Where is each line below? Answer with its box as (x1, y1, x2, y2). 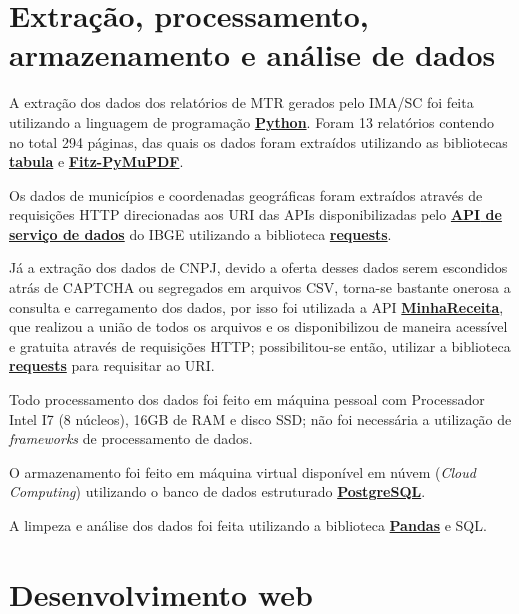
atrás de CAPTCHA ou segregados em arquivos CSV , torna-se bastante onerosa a (9, 277, 511, 298)
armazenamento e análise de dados (9, 34, 496, 75)
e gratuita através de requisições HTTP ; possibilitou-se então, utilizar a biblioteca (9, 335, 511, 356)
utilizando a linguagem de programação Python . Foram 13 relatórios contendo (9, 111, 495, 132)
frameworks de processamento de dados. (9, 428, 253, 449)
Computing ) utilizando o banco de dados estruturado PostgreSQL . (9, 481, 426, 502)
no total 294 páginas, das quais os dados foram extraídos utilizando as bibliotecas (9, 131, 508, 152)
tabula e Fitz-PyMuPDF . (9, 151, 184, 172)
